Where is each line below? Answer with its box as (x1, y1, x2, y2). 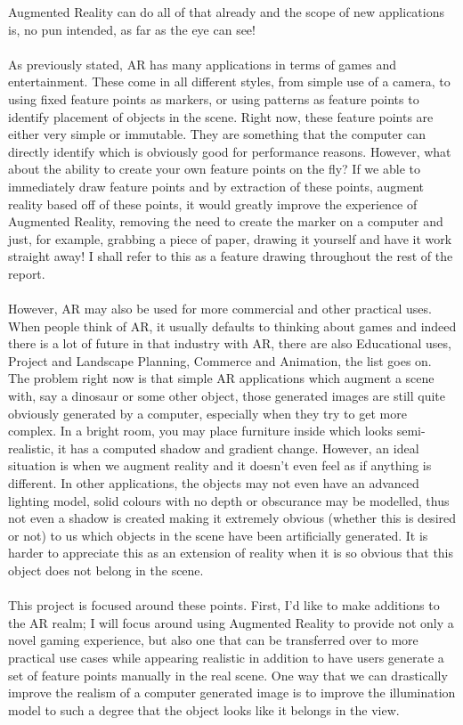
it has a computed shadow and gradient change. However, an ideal (58, 438, 419, 457)
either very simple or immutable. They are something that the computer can (8, 125, 426, 143)
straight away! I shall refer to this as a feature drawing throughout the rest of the (8, 247, 453, 265)
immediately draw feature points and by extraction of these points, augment (8, 176, 425, 195)
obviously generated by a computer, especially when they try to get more (8, 403, 407, 422)
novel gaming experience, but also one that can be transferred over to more (8, 631, 418, 649)
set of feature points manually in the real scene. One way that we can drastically (8, 665, 448, 684)
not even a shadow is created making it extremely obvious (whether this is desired (8, 509, 457, 527)
